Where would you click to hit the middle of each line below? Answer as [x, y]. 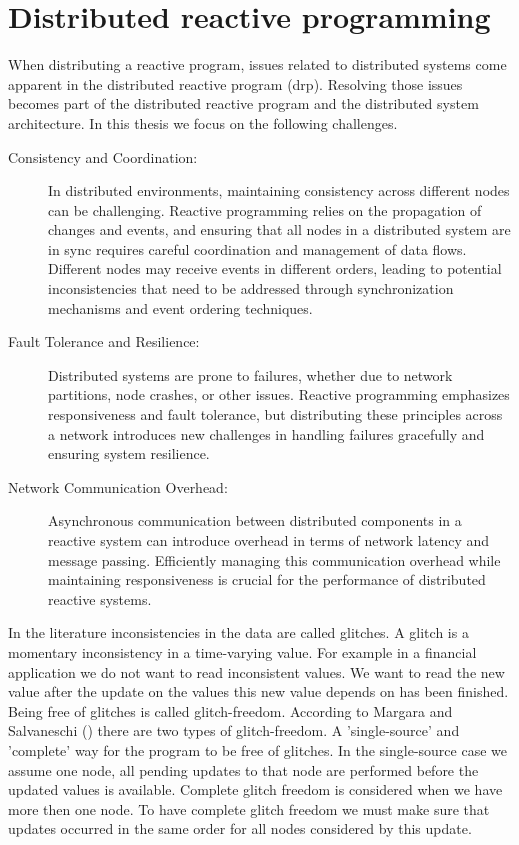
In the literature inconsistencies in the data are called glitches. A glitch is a [238, 632]
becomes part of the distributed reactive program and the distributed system [243, 103]
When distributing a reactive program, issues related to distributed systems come [257, 64]
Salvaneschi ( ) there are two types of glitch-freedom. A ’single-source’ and [234, 730]
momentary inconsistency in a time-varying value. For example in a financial [242, 651]
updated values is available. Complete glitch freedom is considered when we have [255, 789]
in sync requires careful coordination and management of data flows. [257, 248]
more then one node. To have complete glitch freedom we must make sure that [249, 808]
